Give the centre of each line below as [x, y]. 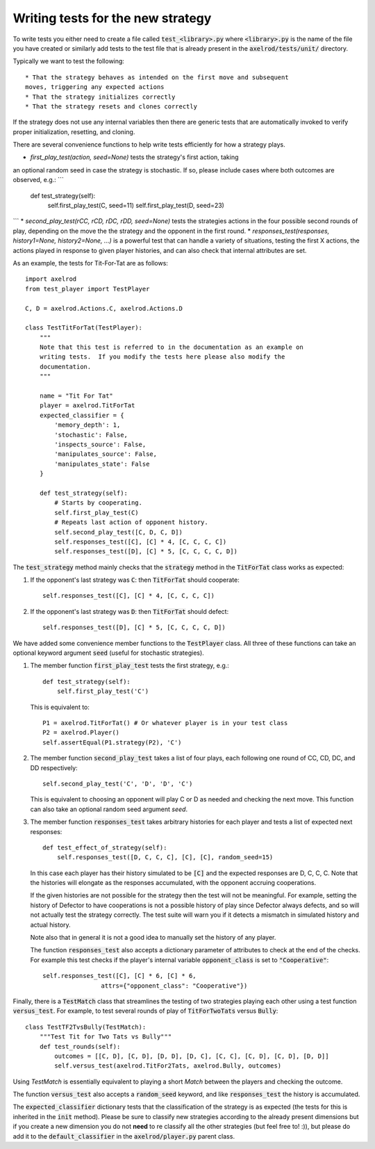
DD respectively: [54, 767]
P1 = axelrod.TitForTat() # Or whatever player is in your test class [165, 723]
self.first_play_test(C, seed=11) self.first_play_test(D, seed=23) [136, 206]
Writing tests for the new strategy [112, 18]
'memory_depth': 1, [87, 425]
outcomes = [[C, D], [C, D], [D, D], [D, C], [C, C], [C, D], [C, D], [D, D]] [192, 1056]
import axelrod [51, 279]
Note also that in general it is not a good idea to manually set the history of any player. [153, 938]
